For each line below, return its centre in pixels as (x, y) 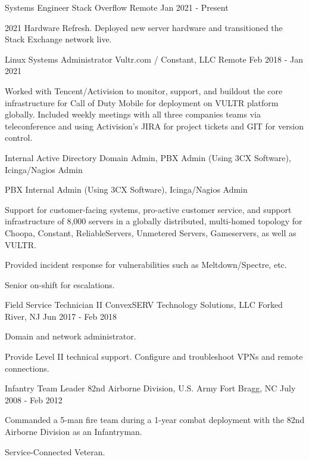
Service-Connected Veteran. (55, 451)
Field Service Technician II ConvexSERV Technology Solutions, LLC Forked (144, 305)
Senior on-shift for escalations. (60, 284)
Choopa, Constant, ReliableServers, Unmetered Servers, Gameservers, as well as (151, 232)
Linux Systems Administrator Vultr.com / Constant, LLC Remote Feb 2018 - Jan (154, 59)
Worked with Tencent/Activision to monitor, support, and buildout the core (144, 90)
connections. (27, 368)
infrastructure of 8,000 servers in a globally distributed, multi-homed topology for (154, 221)
